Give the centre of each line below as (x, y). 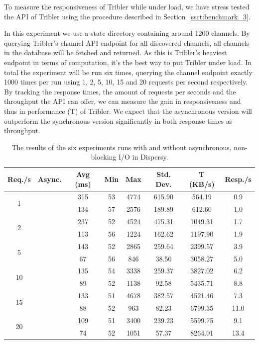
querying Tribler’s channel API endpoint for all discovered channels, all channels (127, 43)
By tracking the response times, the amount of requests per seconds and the (120, 91)
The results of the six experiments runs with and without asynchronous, (122, 147)
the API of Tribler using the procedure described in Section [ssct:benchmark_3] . (127, 16)
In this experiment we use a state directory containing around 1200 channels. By (127, 33)
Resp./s (238, 179)
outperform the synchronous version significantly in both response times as (118, 121)
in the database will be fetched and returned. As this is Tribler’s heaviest (116, 52)
